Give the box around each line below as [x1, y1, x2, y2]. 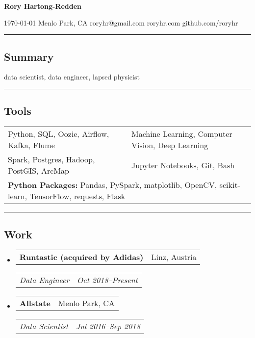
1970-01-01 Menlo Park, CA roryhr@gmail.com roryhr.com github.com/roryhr [4, 17, 238, 27]
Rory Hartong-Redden [4, 1, 82, 11]
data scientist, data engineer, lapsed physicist [4, 72, 140, 82]
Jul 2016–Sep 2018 [76, 320, 140, 332]
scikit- [219, 179, 240, 191]
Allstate [19, 297, 51, 309]
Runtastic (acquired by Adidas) [19, 251, 144, 263]
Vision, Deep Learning [131, 139, 208, 151]
